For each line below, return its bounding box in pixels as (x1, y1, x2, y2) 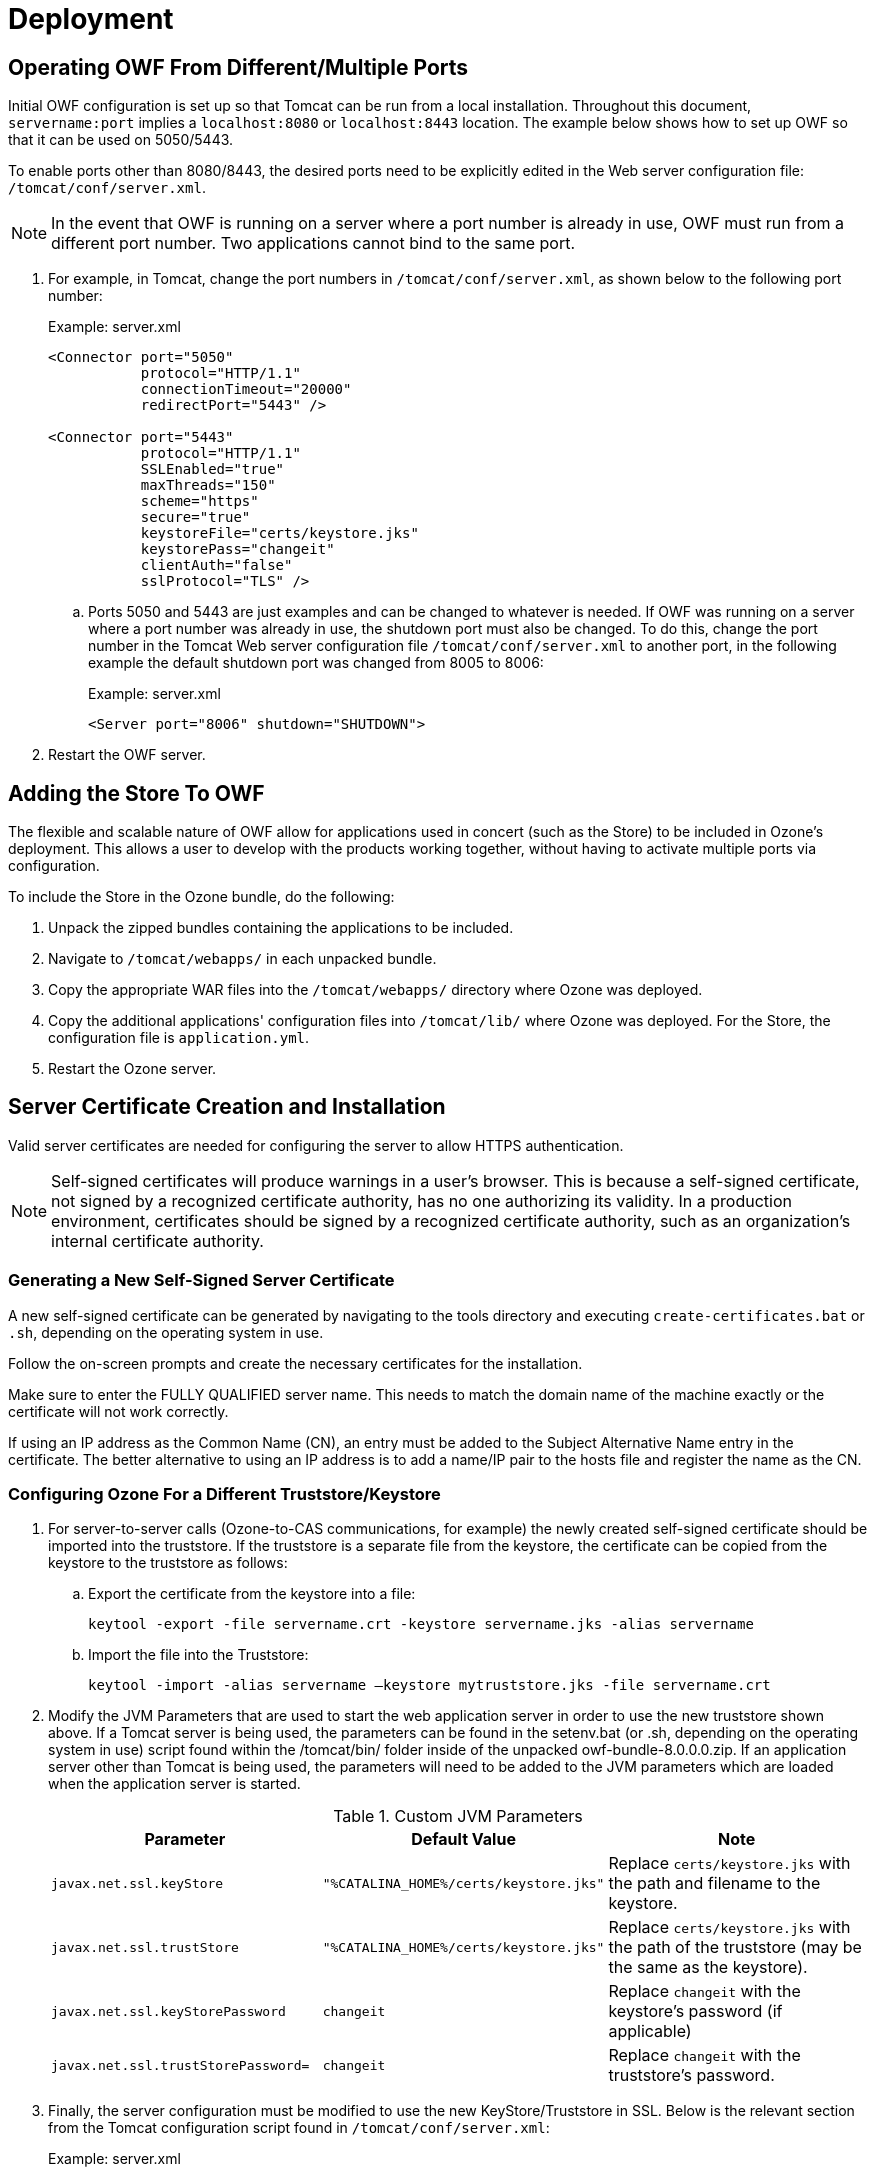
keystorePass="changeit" (140, 541, 335, 558)
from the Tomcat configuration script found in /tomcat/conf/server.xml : (48, 2119, 550, 2137)
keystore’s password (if (608, 2001, 783, 2022)
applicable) (608, 2021, 692, 2042)
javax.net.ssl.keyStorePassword (51, 2003, 286, 2019)
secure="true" (140, 509, 251, 526)
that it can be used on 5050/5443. (8, 131, 234, 149)
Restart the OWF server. (48, 746, 206, 764)
